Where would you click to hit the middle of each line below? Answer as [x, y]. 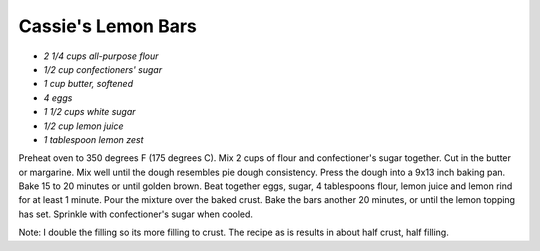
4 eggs [58, 97]
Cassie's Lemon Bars [107, 26]
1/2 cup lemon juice [83, 126]
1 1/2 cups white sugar [89, 112]
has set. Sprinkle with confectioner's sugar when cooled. [136, 214]
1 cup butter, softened [88, 84]
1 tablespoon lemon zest [93, 139]
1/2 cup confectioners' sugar [103, 69]
